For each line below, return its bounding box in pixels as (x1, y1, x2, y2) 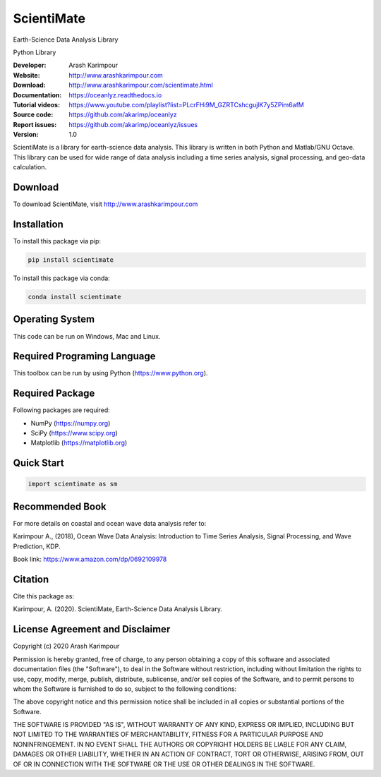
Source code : (13, 110, 54, 119)
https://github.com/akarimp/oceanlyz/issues (68, 120, 198, 128)
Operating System (13, 313, 95, 325)
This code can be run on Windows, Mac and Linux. (13, 332, 161, 340)
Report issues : (13, 120, 57, 128)
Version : (13, 131, 39, 139)
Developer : (13, 61, 47, 70)
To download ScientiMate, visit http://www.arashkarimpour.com (13, 200, 198, 208)
